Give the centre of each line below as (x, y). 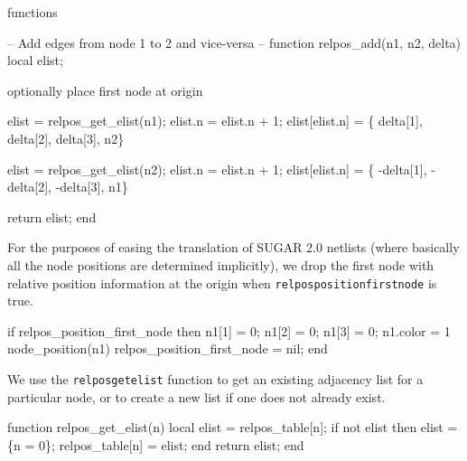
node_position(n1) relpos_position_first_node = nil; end (168, 348)
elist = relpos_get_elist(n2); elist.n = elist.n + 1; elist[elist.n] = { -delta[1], (217, 169)
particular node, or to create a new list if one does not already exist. (196, 396)
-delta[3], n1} (92, 187)
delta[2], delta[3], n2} (66, 138)
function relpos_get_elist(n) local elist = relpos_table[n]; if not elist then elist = (233, 427)
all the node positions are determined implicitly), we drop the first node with (221, 264)
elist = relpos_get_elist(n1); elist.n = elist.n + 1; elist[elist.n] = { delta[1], (215, 121)
